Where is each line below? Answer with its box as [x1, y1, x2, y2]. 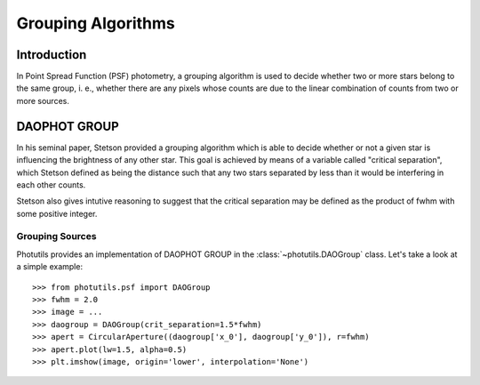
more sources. [16, 95, 70, 106]
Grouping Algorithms [16, 13, 175, 33]
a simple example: [16, 261, 84, 272]
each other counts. [16, 179, 86, 190]
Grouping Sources [16, 230, 97, 243]
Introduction [16, 47, 87, 62]
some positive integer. [16, 208, 98, 219]
